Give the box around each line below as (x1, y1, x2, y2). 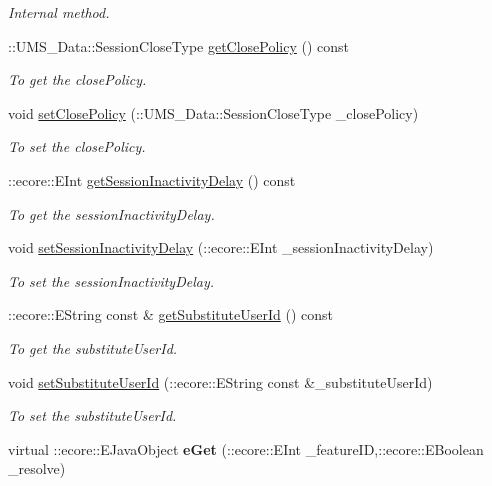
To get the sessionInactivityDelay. (8, 203, 215, 224)
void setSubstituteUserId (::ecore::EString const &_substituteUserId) (8, 371, 433, 392)
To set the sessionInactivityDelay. (8, 270, 214, 291)
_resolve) (8, 458, 66, 479)
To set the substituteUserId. (8, 405, 177, 426)
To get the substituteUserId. (8, 337, 178, 358)
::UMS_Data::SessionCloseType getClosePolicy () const (8, 35, 350, 56)
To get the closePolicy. (8, 69, 147, 90)
